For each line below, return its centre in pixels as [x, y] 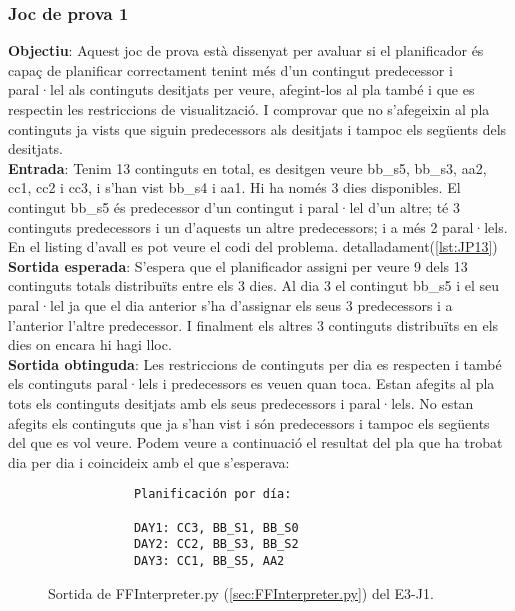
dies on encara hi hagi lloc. [90, 344]
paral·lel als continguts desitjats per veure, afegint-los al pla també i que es [241, 89]
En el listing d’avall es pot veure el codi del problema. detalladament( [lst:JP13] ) [253, 246]
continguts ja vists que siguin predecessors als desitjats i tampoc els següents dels [257, 128]
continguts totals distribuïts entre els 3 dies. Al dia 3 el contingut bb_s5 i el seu [254, 285]
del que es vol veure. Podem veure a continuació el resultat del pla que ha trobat [255, 442]
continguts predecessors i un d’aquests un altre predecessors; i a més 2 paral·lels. [258, 226]
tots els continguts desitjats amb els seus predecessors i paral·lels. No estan [241, 402]
